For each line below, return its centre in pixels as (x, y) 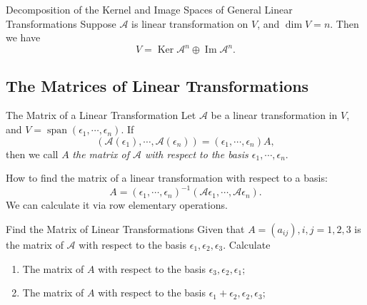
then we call (32, 154)
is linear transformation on (190, 23)
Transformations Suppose (61, 23)
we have (23, 37)
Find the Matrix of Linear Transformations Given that (125, 228)
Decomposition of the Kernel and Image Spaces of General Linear (149, 9)
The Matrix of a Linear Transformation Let (101, 115)
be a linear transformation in (274, 115)
